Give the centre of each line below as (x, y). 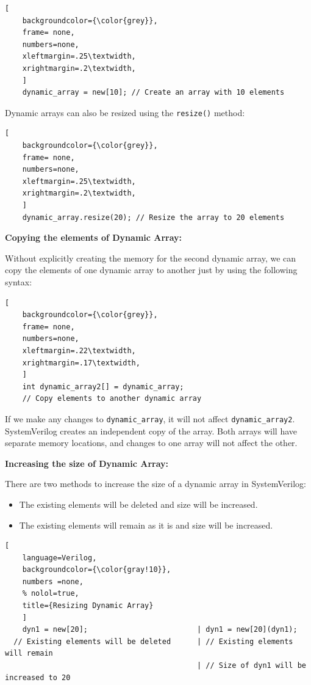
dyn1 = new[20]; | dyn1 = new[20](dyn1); (160, 630)
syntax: (19, 281)
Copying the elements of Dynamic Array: (94, 237)
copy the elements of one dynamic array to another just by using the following (151, 270)
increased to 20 (38, 677)
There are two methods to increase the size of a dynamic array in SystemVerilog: (155, 484)
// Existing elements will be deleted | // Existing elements (153, 641)
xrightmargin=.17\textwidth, (81, 363)
